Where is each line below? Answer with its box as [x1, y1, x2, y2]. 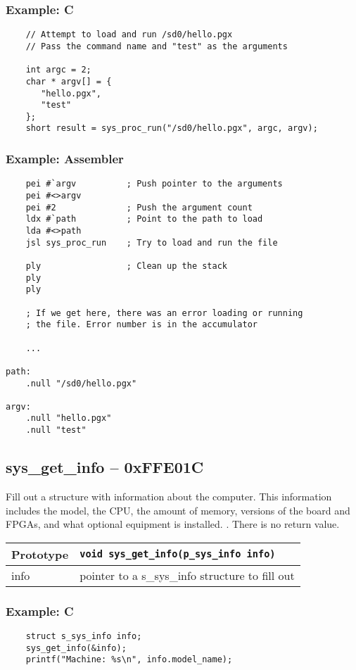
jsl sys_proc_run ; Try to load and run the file [25, 237, 278, 248]
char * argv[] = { [25, 76, 112, 87]
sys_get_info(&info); [25, 643, 127, 653]
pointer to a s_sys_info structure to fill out [80, 567, 295, 583]
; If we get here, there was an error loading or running [25, 308, 303, 318]
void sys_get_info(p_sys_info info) [80, 548, 276, 560]
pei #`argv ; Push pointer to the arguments [25, 179, 283, 189]
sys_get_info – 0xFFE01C [6, 456, 204, 478]
